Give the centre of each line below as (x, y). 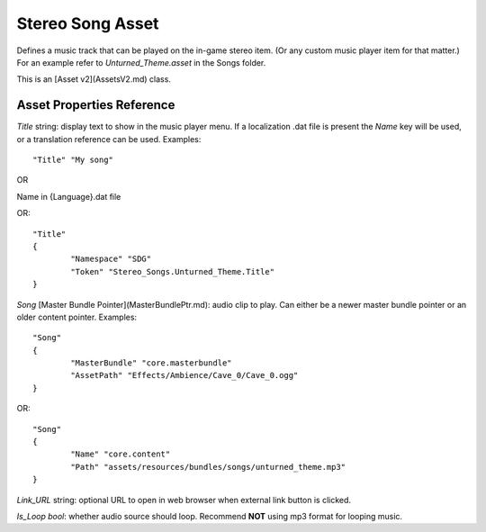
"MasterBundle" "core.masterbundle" (152, 363)
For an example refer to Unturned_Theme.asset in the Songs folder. (141, 62)
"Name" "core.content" (121, 454)
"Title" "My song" (73, 160)
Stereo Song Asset (88, 23)
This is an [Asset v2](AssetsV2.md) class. (94, 79)
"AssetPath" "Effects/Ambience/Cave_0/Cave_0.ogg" (184, 375)
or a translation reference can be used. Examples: (109, 139)
